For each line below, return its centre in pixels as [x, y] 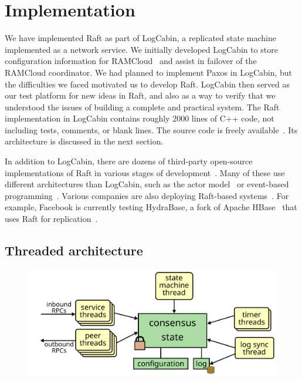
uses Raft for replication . [51, 219]
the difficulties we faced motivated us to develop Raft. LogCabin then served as [147, 84]
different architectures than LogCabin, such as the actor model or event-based [147, 184]
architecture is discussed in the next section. [84, 141]
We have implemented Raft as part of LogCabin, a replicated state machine [140, 38]
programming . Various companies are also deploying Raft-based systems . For [147, 195]
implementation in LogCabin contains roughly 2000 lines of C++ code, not [140, 118]
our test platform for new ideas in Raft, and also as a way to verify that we [140, 95]
